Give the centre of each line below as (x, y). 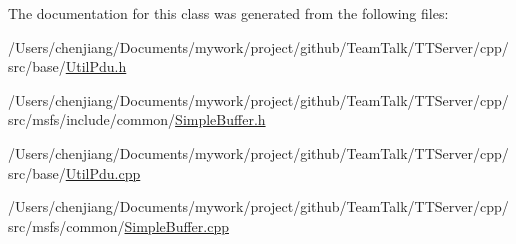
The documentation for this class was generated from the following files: (228, 13)
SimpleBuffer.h (220, 119)
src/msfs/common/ (66, 225)
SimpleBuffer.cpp (176, 225)
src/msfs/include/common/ (92, 119)
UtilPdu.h (96, 66)
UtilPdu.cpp (103, 172)
